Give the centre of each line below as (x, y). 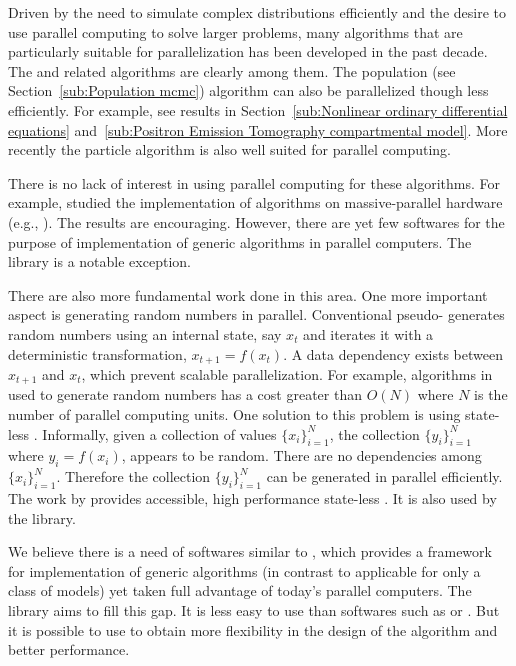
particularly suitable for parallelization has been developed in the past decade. (248, 51)
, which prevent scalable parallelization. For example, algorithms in (287, 373)
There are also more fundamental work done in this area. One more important (248, 294)
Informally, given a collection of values (159, 433)
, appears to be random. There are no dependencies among (301, 455)
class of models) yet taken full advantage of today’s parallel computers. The (240, 590)
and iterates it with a (368, 333)
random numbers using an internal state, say (145, 333)
